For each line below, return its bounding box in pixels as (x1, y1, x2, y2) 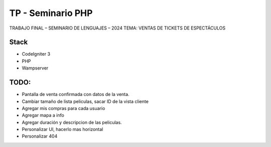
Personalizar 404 (22, 133, 58, 139)
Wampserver (22, 65, 49, 71)
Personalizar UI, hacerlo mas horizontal (22, 126, 103, 132)
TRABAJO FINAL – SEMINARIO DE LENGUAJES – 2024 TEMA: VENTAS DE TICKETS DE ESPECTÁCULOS (9, 25, 226, 31)
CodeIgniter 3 (22, 51, 50, 57)
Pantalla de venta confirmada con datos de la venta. (22, 91, 130, 97)
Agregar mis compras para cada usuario (22, 105, 105, 111)
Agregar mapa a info (22, 112, 65, 118)
